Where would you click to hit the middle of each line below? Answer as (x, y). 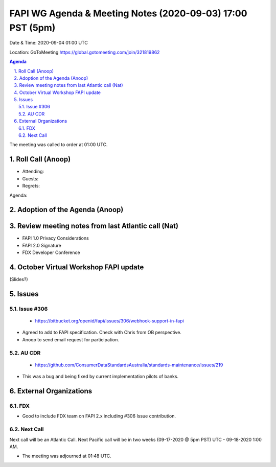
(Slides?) (19, 279)
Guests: (30, 178)
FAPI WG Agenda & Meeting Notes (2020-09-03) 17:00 (128, 13)
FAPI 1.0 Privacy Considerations (55, 238)
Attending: (33, 172)
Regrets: (31, 186)
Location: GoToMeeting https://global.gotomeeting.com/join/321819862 (85, 52)
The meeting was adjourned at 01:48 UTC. (67, 456)
